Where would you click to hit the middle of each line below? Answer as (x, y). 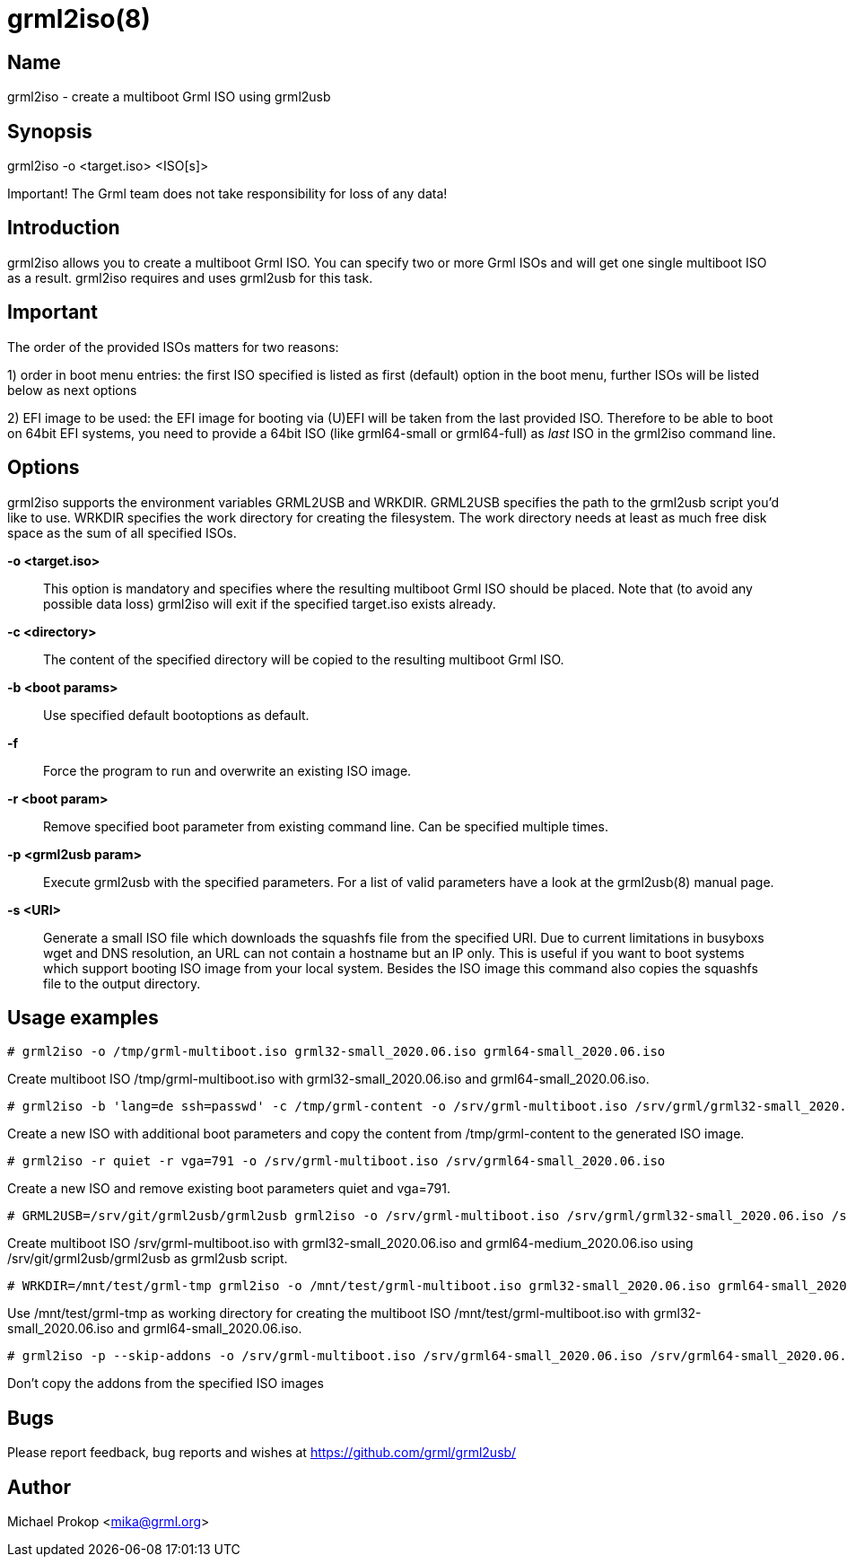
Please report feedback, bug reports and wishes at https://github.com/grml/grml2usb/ (262, 1453)
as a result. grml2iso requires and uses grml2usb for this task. (190, 277)
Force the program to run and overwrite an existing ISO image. (227, 770)
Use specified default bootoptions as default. (176, 715)
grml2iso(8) (79, 19)
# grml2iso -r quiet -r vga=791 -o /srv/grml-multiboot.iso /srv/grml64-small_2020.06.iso (336, 1161)
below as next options (72, 390)
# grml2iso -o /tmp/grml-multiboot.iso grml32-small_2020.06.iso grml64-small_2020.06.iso (336, 1052)
